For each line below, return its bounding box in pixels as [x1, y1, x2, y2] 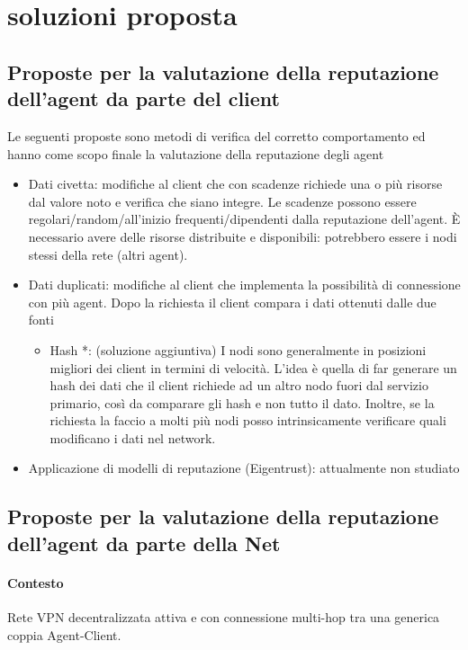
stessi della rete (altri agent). [28, 245, 188, 263]
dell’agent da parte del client [7, 85, 281, 112]
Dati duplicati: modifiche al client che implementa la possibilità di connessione [28, 275, 461, 294]
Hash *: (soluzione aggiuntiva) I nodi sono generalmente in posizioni [49, 340, 427, 359]
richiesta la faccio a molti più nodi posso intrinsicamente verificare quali [49, 411, 446, 430]
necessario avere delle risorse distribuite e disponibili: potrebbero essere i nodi [28, 227, 457, 245]
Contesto [7, 573, 64, 592]
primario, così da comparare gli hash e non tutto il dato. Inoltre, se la [49, 393, 435, 412]
